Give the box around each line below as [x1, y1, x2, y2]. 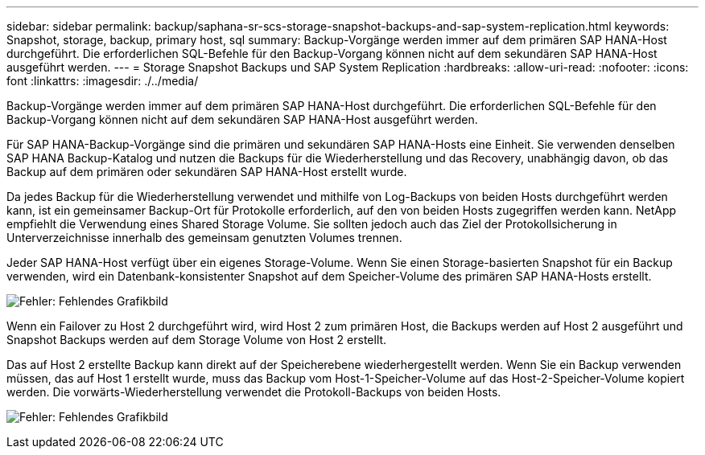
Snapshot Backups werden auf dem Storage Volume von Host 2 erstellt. [6, 333, 387, 346]
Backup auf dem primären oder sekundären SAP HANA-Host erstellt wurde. [6, 165, 407, 178]
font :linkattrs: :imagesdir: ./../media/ [6, 74, 199, 88]
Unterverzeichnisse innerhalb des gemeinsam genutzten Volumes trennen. [6, 231, 402, 244]
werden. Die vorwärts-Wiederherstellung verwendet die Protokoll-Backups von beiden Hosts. [6, 385, 501, 399]
